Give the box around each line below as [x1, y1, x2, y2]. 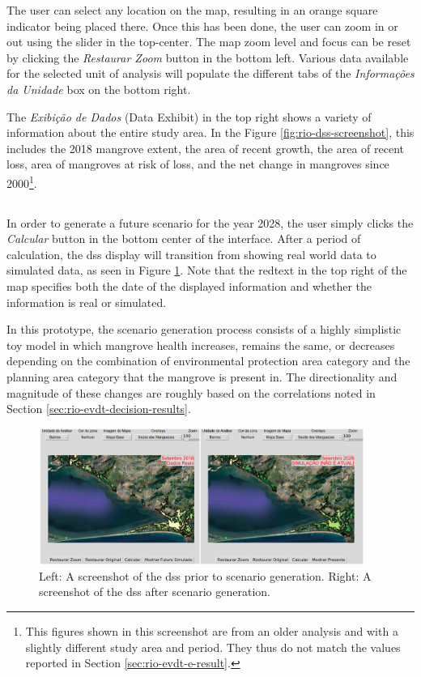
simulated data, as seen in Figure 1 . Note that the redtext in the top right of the [6, 262, 407, 279]
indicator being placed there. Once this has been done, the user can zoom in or [6, 17, 398, 34]
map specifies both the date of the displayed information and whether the [6, 277, 372, 294]
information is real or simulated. [6, 293, 167, 310]
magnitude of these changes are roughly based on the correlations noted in [6, 384, 376, 401]
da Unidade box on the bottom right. [6, 80, 191, 97]
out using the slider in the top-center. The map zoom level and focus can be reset [6, 33, 411, 50]
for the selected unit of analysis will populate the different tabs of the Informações [6, 65, 415, 82]
